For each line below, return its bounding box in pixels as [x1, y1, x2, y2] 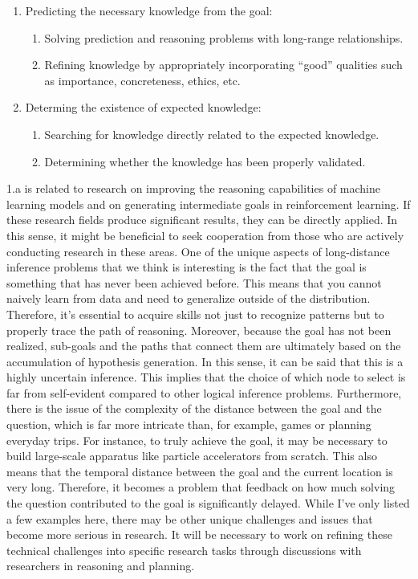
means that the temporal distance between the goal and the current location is [6, 463, 393, 479]
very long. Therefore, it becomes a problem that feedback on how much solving [6, 479, 396, 495]
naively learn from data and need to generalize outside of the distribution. [6, 290, 371, 307]
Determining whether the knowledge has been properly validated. [44, 153, 366, 169]
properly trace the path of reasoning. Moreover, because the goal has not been [6, 321, 392, 338]
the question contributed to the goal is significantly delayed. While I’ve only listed [6, 495, 410, 512]
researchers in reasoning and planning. [6, 557, 195, 574]
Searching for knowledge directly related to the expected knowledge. [44, 125, 379, 142]
